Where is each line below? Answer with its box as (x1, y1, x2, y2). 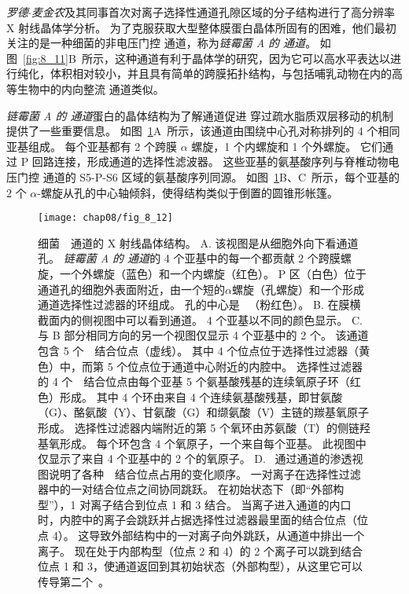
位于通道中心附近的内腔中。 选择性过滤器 (149, 357, 363, 374)
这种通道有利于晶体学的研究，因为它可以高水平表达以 (114, 49, 390, 66)
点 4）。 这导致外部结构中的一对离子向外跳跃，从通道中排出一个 (38, 527, 365, 544)
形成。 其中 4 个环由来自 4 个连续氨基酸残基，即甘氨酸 (59, 388, 343, 405)
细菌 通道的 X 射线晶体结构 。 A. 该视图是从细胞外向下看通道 (38, 234, 359, 251)
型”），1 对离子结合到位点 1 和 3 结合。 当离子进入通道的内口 (38, 496, 352, 512)
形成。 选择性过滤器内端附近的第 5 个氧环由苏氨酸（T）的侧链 (38, 419, 360, 435)
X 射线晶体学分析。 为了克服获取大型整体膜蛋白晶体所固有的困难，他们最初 (6, 19, 396, 35)
